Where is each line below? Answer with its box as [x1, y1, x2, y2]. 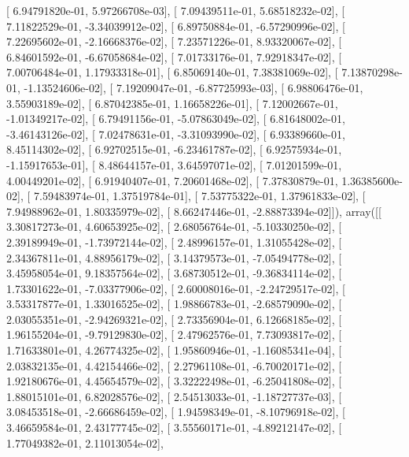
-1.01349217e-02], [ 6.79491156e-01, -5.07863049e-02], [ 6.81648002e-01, [6, 110, 345, 127]
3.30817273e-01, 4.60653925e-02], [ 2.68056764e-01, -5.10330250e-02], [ [6, 218, 342, 235]
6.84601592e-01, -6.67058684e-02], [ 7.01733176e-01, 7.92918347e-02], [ [6, 48, 342, 65]
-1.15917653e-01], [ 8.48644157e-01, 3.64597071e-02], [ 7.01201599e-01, [6, 156, 342, 173]
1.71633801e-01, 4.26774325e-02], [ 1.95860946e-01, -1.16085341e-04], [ [6, 342, 342, 359]
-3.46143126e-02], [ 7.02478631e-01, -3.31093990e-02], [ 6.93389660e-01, [6, 125, 345, 142]
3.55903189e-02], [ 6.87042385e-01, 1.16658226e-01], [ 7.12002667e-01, [6, 95, 338, 111]
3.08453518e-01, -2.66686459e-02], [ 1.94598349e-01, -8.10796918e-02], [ [6, 403, 345, 420]
